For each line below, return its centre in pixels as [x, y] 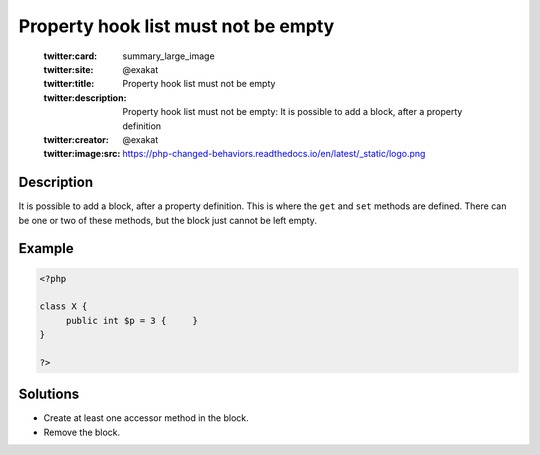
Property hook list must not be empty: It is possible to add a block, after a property [292, 112]
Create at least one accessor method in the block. [146, 418]
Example [46, 248]
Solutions [49, 394]
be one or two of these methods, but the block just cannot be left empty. [167, 220]
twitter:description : [85, 97]
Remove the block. [82, 432]
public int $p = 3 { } [132, 320]
